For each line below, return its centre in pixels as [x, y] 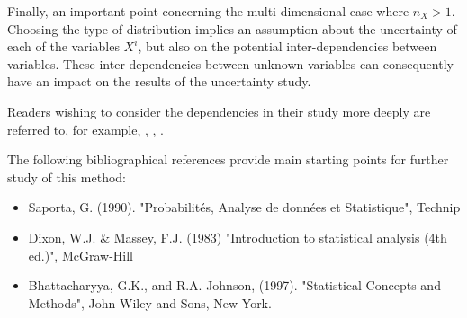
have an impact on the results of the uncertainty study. [159, 81]
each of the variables [63, 46]
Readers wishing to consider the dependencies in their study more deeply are [219, 111]
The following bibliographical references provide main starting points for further [228, 159]
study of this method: [67, 177]
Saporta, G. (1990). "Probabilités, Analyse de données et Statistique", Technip [244, 207]
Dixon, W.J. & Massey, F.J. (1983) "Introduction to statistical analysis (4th [238, 237]
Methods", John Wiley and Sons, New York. [150, 302]
